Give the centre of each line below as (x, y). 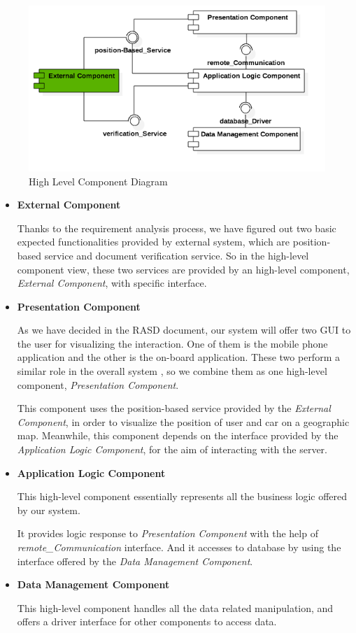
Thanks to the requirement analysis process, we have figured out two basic (177, 228)
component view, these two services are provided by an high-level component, (183, 269)
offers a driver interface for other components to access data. (147, 621)
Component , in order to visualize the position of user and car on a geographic (183, 421)
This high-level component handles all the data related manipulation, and (175, 607)
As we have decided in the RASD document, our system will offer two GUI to (184, 330)
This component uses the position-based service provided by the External (174, 408)
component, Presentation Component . (98, 384)
